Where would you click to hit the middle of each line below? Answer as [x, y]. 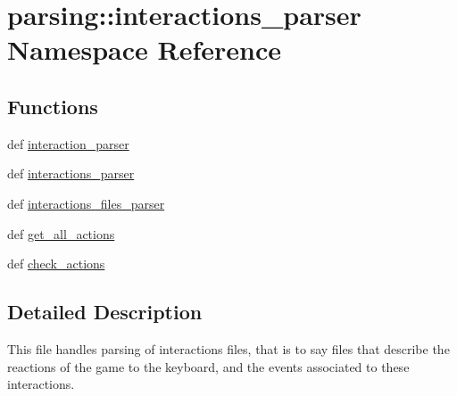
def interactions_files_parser [86, 203]
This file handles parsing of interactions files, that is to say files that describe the [228, 348]
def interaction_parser [68, 143]
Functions [53, 106]
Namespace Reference [144, 49]
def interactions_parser [71, 173]
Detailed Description [105, 312]
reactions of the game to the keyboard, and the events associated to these [208, 366]
